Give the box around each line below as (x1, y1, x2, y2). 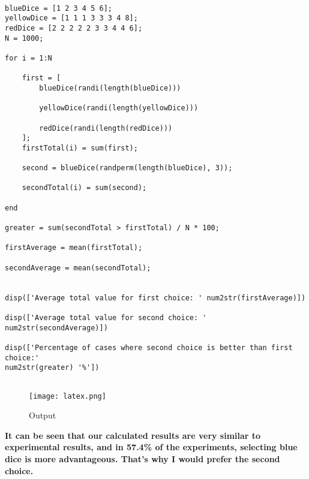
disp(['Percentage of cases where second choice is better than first (5, 343, 293, 352)
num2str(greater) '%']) (5, 363, 100, 372)
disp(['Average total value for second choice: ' (5, 314, 207, 322)
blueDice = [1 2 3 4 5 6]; (5, 4, 112, 13)
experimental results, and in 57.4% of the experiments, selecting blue (5, 441, 298, 453)
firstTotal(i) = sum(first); (22, 143, 138, 152)
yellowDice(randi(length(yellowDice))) (39, 104, 199, 113)
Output (29, 409, 56, 421)
